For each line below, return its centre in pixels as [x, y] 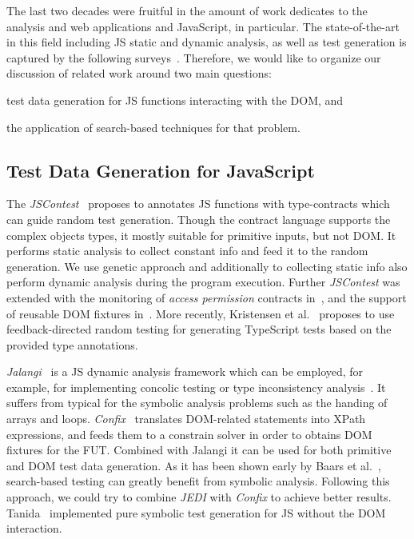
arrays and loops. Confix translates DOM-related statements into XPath [186, 419]
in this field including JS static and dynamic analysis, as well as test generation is [207, 42]
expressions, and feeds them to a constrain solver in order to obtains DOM [189, 434]
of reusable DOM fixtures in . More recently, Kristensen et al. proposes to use [201, 313]
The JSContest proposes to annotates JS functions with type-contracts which [198, 204]
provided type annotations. [72, 344]
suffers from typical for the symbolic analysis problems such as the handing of [197, 403]
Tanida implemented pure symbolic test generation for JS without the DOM [196, 512]
